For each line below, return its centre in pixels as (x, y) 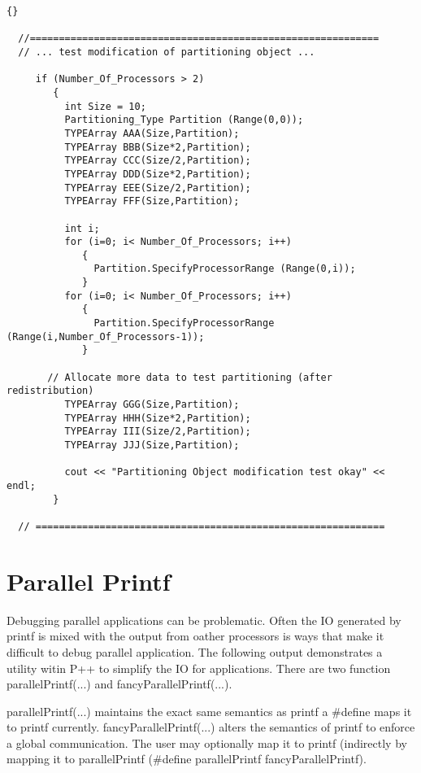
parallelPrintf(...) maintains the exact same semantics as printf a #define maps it (209, 711)
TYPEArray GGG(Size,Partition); (152, 405)
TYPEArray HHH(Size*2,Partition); (158, 418)
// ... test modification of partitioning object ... (167, 52)
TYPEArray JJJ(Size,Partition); (152, 445)
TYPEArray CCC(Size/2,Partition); (158, 161)
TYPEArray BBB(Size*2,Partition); (158, 147)
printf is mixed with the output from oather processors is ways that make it (195, 636)
